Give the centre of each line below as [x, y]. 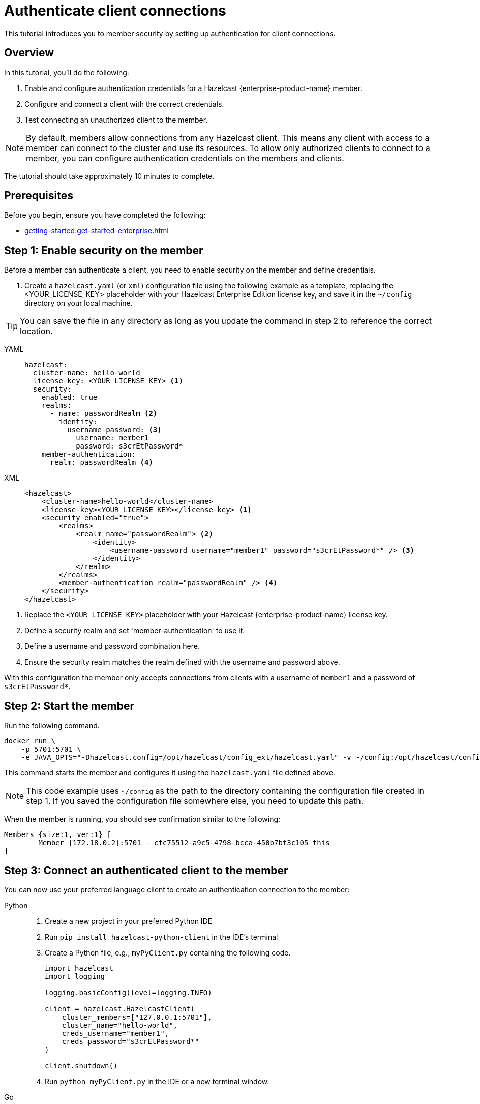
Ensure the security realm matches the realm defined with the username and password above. [182, 662]
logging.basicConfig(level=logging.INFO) [128, 992]
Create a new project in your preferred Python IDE [129, 921]
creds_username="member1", [115, 1033]
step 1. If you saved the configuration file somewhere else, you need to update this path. [195, 801]
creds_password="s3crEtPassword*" [130, 1041]
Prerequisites [39, 196]
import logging [75, 976]
